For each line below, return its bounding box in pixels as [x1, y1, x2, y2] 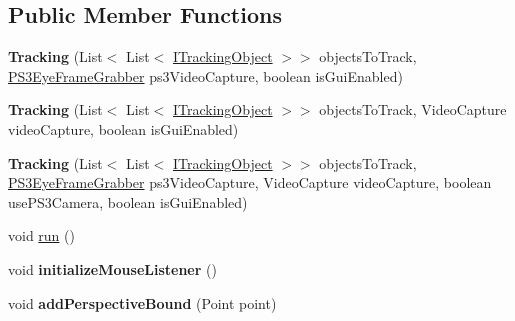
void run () [8, 225, 75, 246]
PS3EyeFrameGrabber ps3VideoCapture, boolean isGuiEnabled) [8, 65, 403, 86]
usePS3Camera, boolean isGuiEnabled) [8, 191, 248, 212]
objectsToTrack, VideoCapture [319, 99, 507, 120]
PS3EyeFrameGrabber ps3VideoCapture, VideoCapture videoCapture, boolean [8, 172, 492, 193]
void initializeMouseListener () [8, 258, 217, 279]
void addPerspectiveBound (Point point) [8, 292, 277, 313]
